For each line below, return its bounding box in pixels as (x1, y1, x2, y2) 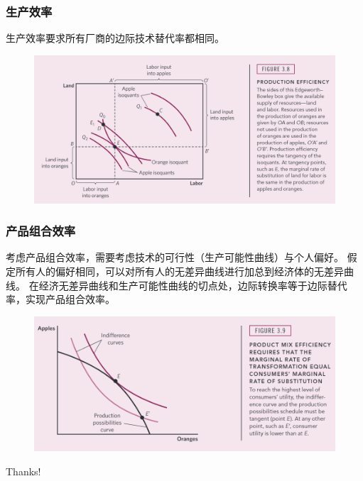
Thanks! (6, 463, 41, 478)
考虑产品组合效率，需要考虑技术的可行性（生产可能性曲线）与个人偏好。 (6, 250, 344, 265)
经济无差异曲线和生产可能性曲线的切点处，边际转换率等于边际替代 (38, 277, 347, 292)
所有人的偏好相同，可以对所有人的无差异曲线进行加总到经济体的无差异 (15, 263, 344, 278)
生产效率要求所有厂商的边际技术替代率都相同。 (6, 31, 224, 45)
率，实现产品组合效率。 (6, 292, 115, 306)
